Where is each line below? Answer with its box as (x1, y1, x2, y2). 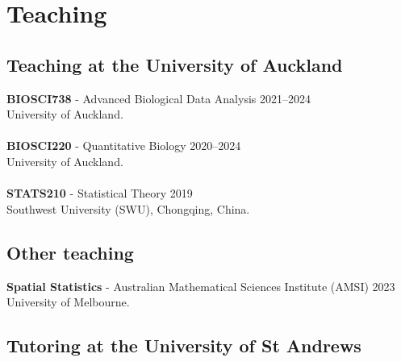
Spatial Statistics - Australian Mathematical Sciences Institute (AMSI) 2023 (6, 277, 395, 294)
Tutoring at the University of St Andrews (6, 333, 361, 358)
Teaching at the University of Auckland (6, 52, 343, 77)
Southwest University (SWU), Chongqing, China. (6, 200, 250, 217)
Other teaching (6, 239, 134, 264)
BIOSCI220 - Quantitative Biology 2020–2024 (6, 137, 241, 154)
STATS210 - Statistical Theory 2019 (6, 185, 193, 202)
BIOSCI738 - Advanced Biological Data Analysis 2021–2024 (6, 89, 311, 106)
